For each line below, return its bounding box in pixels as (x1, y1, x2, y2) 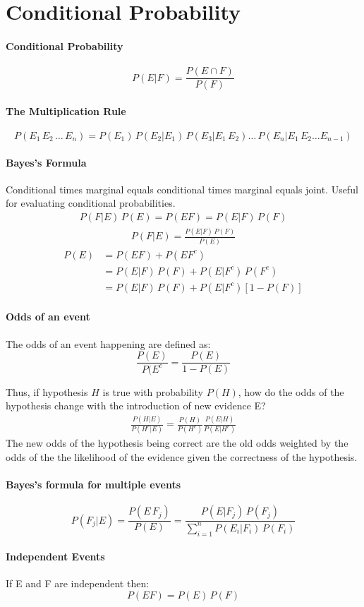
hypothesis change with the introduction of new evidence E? (6, 398, 266, 413)
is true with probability (102, 384, 204, 399)
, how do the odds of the (238, 384, 344, 399)
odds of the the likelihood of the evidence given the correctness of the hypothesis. (6, 450, 358, 464)
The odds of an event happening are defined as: (6, 336, 211, 351)
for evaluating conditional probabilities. (6, 196, 176, 210)
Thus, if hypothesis (6, 384, 88, 399)
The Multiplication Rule (6, 103, 126, 118)
